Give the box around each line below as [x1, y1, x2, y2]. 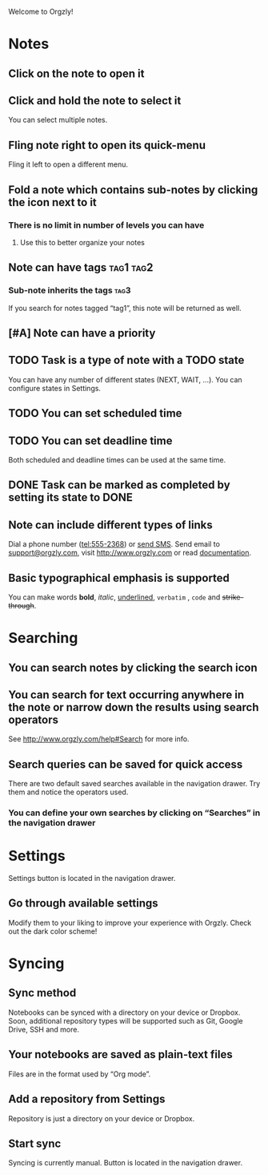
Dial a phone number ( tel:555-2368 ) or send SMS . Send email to [8, 539, 220, 549]
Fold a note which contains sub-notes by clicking [8, 183, 258, 196]
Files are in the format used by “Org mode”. [8, 1069, 151, 1079]
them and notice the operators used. [8, 787, 129, 797]
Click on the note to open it [8, 67, 145, 80]
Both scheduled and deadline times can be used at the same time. [8, 454, 226, 464]
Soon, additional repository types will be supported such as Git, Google [8, 1016, 243, 1025]
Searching [8, 629, 78, 648]
